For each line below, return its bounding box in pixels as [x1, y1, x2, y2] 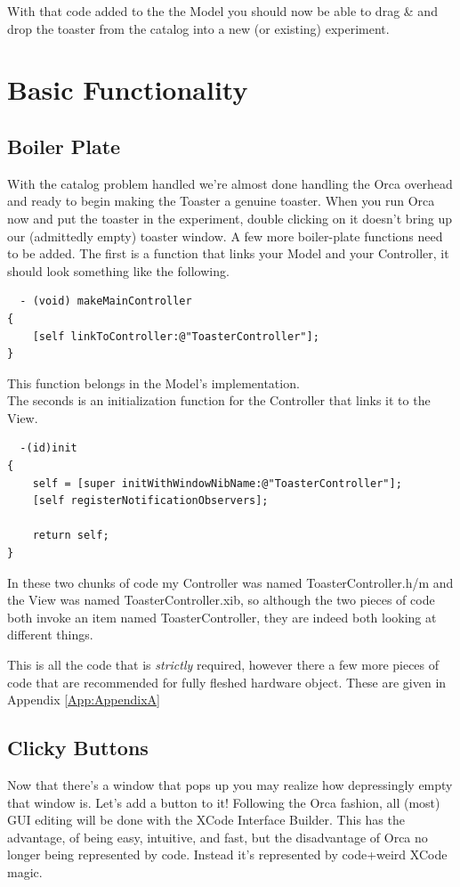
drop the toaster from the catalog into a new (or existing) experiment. [7, 19, 390, 37]
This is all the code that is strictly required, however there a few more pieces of [7, 655, 440, 674]
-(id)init [20, 442, 77, 455]
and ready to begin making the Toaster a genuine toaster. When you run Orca [7, 191, 435, 210]
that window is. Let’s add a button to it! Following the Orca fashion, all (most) [7, 793, 440, 811]
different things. [7, 625, 93, 644]
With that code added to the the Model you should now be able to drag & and [7, 2, 438, 20]
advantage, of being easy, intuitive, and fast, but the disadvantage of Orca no [7, 827, 428, 846]
